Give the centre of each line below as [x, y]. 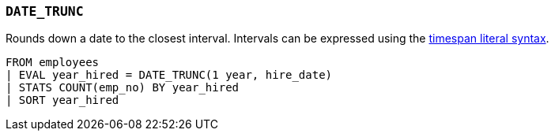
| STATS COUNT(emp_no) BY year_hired [123, 88]
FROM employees [53, 63]
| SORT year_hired [62, 100]
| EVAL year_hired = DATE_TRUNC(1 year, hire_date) [169, 75]
